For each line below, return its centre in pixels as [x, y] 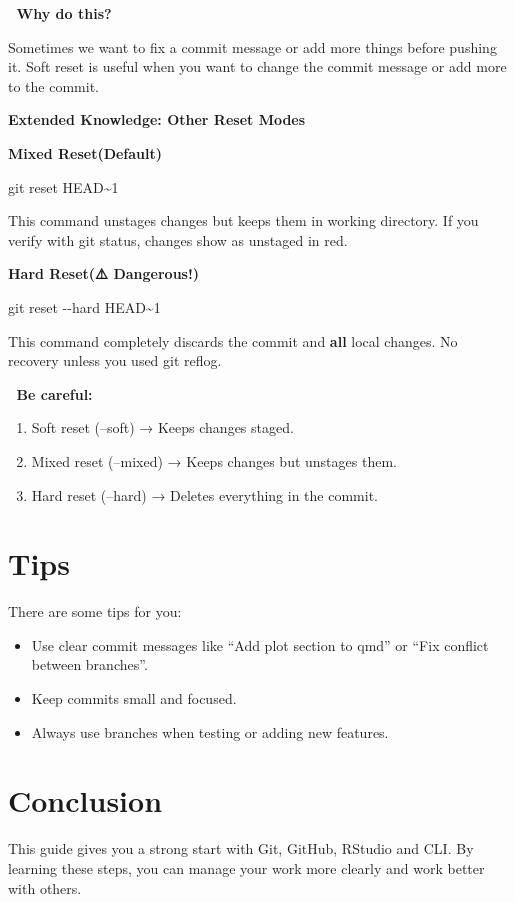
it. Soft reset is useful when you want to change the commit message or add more [257, 66]
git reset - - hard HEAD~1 [84, 306]
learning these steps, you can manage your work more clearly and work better [246, 867]
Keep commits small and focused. [134, 698]
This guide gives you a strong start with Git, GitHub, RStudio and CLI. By [241, 848]
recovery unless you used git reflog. [115, 360]
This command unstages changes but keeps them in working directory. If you [243, 220]
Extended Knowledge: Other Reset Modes [157, 119]
